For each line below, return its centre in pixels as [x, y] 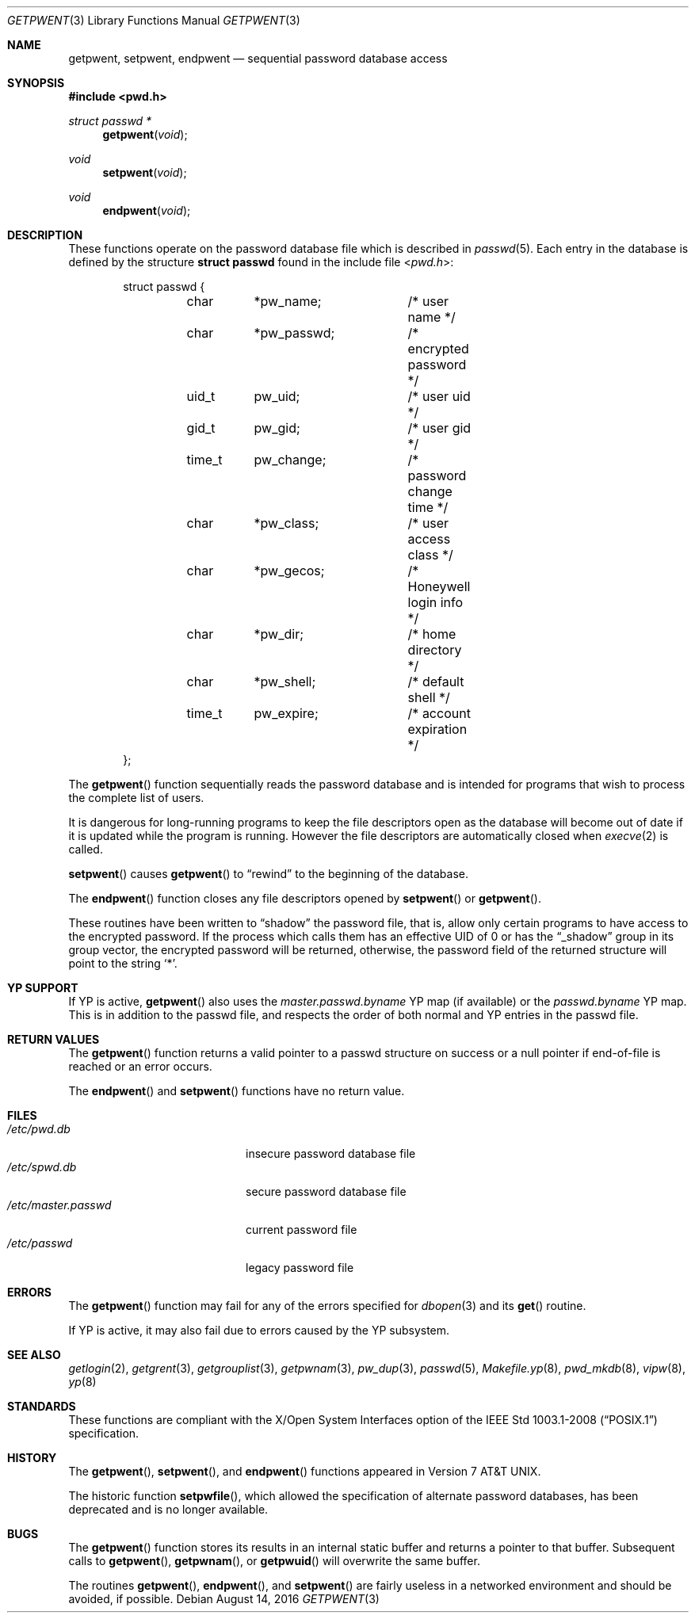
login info [435, 602]
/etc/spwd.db [42, 1167]
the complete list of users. [136, 798]
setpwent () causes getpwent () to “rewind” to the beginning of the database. [268, 874]
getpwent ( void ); [145, 134]
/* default [436, 682]
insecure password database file [331, 1153]
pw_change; [290, 460]
